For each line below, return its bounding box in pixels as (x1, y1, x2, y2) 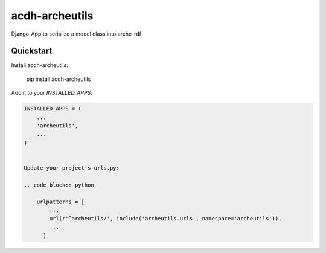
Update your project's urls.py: (24, 164, 120, 171)
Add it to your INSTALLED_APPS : (11, 89, 93, 97)
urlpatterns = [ (36, 198, 85, 205)
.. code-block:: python (24, 181, 95, 188)
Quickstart (11, 46, 53, 56)
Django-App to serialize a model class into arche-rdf (11, 30, 142, 37)
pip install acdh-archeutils (26, 75, 91, 83)
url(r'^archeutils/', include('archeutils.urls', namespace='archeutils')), (49, 215, 282, 222)
